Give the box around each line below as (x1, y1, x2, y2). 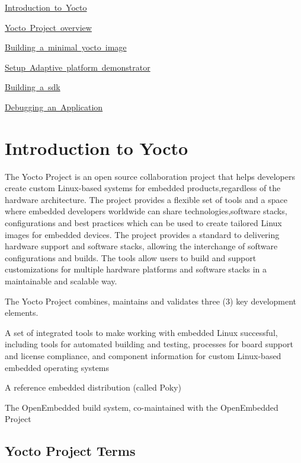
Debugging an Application (5, 100, 103, 113)
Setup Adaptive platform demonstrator (5, 61, 150, 73)
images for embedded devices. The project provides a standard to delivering (5, 228, 280, 240)
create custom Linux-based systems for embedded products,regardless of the (5, 182, 281, 194)
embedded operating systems (5, 361, 110, 373)
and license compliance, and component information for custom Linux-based (5, 350, 281, 361)
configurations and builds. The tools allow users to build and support (5, 251, 257, 264)
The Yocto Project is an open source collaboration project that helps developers (5, 170, 295, 182)
